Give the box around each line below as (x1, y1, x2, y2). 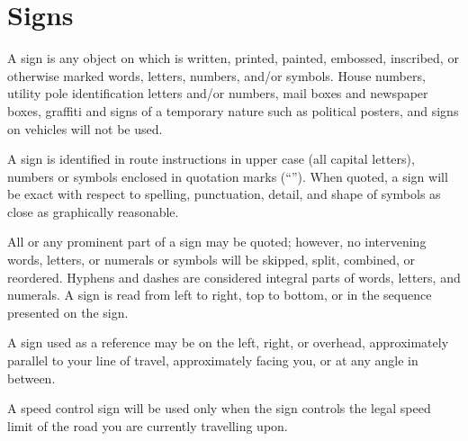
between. (7, 368, 56, 387)
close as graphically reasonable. (7, 202, 179, 220)
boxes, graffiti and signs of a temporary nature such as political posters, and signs (7, 101, 459, 120)
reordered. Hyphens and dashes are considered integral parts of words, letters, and (7, 267, 461, 286)
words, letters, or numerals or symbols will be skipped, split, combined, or (7, 250, 416, 269)
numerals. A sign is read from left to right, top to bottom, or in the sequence (7, 285, 432, 304)
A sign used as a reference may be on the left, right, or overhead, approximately (7, 333, 449, 352)
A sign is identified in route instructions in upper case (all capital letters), (7, 149, 415, 168)
